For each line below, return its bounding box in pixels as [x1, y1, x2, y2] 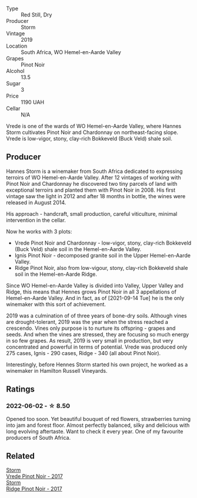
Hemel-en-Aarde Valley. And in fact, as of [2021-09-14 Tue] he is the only [6, 294, 185, 302]
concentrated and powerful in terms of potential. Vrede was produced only [6, 343, 188, 350]
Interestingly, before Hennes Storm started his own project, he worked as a [6, 361, 188, 368]
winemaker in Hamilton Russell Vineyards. [6, 367, 108, 374]
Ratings [6, 385, 35, 395]
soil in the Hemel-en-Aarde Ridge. [14, 270, 98, 278]
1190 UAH [21, 99, 45, 105]
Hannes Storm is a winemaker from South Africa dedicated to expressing [6, 168, 183, 175]
